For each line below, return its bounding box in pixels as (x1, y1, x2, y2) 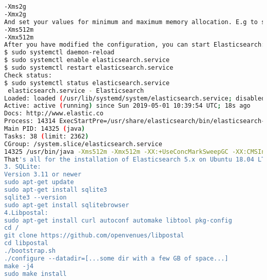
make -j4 (4, 262, 34, 270)
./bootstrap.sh (4, 247, 56, 254)
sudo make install (4, 270, 67, 277)
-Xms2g (4, 3, 26, 10)
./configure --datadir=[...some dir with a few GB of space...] (4, 254, 228, 262)
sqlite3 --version (4, 193, 67, 201)
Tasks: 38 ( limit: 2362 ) (4, 132, 89, 140)
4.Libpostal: (4, 209, 48, 216)
